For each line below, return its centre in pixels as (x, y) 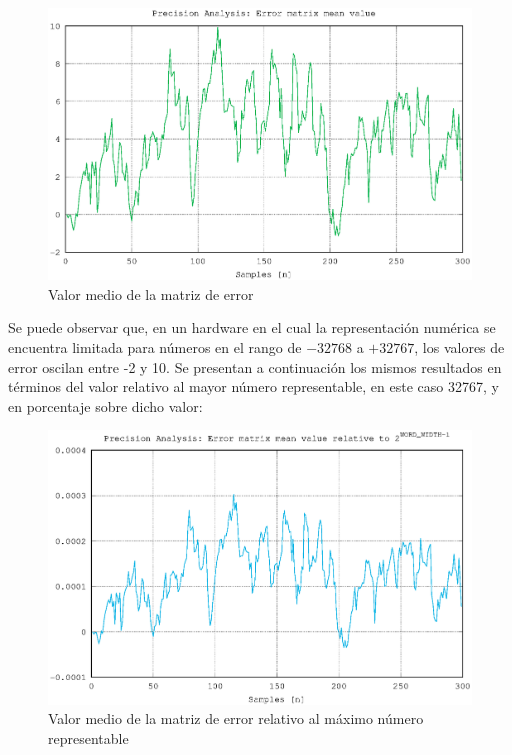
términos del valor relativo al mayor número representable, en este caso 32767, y (253, 386)
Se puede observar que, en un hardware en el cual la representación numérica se (252, 327)
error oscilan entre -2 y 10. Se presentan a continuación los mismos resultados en (255, 366)
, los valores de (459, 347)
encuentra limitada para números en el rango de (155, 347)
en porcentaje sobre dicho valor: (105, 405)
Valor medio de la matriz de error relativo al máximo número (236, 718)
